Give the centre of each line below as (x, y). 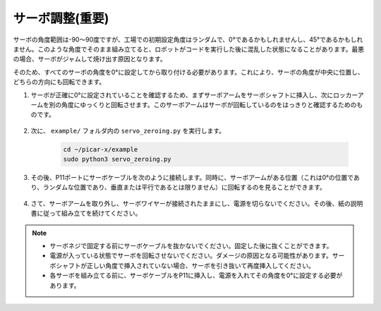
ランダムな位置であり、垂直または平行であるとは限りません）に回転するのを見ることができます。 (184, 188)
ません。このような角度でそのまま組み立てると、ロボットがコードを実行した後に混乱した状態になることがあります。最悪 (189, 49)
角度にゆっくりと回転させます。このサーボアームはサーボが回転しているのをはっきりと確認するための (209, 104)
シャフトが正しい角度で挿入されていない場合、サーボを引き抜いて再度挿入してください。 (185, 265)
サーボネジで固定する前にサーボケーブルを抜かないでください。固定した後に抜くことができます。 (191, 245)
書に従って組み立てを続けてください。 (86, 213)
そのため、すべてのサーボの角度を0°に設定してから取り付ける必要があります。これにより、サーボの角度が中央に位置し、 (189, 72)
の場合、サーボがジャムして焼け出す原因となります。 (90, 59)
